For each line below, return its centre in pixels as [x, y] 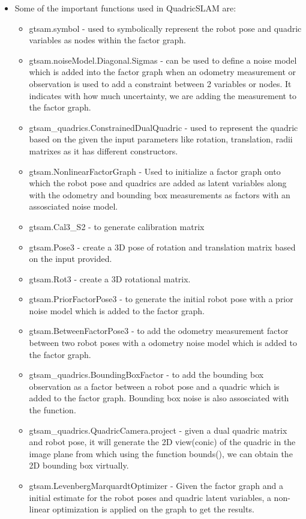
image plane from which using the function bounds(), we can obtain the [161, 453]
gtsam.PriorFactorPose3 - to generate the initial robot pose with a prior [161, 299]
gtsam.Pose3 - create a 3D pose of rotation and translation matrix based [162, 247]
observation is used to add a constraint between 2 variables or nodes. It [160, 83]
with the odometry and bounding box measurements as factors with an [160, 194]
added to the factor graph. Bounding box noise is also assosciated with [159, 398]
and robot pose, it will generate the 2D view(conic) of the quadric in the [162, 442]
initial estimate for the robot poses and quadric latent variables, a [150, 497]
